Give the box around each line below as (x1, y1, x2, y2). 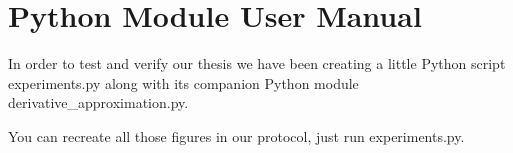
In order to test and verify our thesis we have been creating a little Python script (8, 53, 506, 74)
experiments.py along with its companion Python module (8, 72, 359, 93)
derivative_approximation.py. (8, 92, 189, 113)
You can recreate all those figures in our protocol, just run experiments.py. (8, 125, 465, 146)
